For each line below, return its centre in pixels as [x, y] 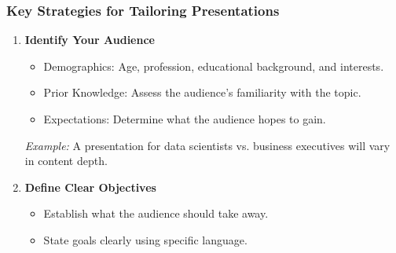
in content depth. [66, 161]
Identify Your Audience [90, 40]
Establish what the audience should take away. [156, 213]
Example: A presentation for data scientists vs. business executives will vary [207, 145]
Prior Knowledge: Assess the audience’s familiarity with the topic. [202, 92]
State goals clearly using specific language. [145, 239]
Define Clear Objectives [90, 187]
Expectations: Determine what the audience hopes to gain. [185, 119]
